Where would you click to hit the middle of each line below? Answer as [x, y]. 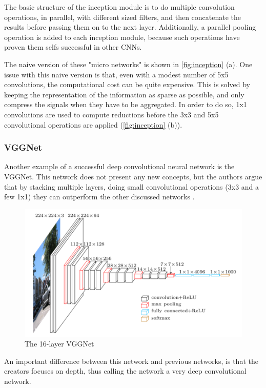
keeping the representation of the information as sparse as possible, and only [124, 94]
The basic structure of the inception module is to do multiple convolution [119, 7]
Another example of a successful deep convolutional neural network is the [119, 166]
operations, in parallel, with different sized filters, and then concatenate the [123, 17]
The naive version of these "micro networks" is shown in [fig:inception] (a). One [128, 64]
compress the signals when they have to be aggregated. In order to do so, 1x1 [126, 104]
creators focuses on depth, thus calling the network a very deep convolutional [125, 371]
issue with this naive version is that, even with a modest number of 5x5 [116, 74]
